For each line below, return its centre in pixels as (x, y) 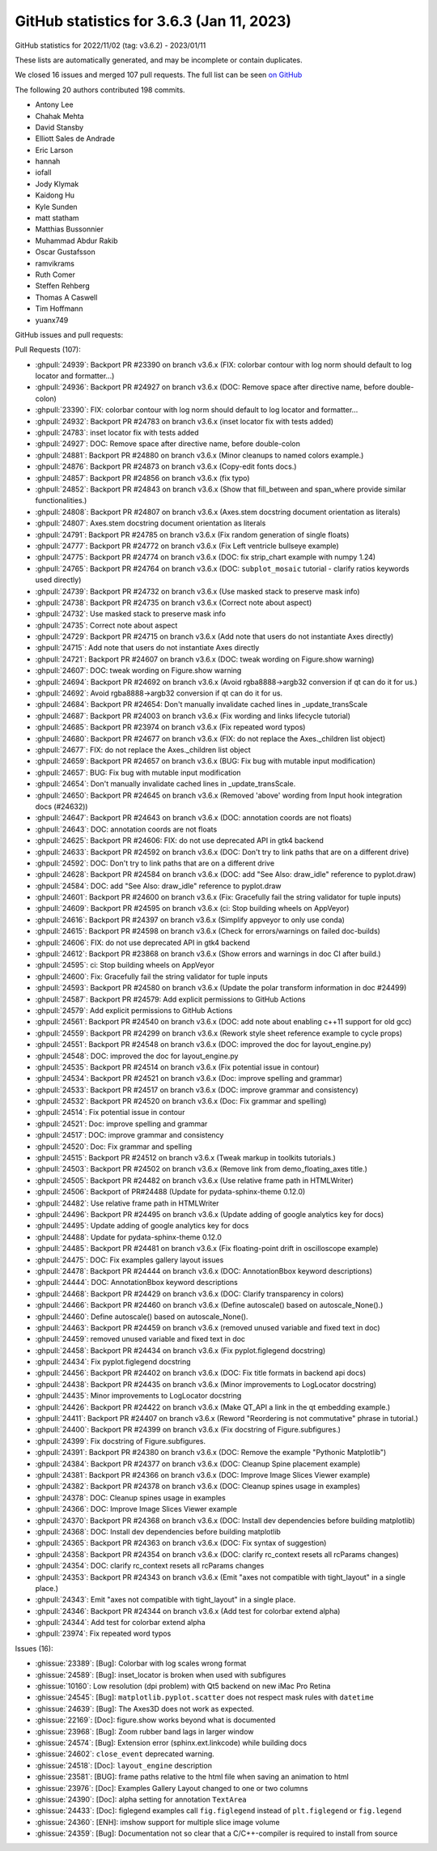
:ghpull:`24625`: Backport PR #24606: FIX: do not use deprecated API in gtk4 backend (179, 840)
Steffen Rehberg (62, 286)
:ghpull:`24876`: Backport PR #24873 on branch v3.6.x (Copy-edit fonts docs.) (166, 466)
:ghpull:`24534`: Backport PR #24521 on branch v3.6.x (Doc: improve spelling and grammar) (189, 1079)
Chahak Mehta (59, 116)
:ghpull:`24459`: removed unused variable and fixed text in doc (140, 1339)
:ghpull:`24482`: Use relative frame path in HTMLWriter (127, 1203)
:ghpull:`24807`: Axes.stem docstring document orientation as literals (151, 523)
